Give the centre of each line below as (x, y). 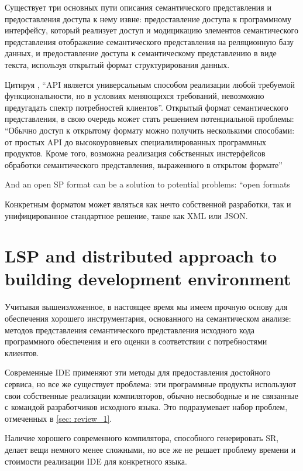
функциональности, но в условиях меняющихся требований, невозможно (135, 96)
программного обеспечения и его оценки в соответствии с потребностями (136, 341)
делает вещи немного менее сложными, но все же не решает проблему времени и (150, 449)
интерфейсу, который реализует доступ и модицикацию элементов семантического (151, 30)
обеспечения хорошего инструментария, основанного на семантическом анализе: (148, 318)
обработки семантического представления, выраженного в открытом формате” (144, 164)
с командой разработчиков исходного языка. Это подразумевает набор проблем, (146, 407)
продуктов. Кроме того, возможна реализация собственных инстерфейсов (135, 153)
